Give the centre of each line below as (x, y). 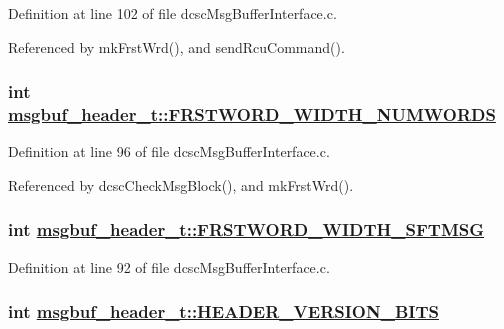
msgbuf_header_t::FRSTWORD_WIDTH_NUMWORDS (252, 114)
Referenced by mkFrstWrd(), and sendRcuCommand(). (176, 46)
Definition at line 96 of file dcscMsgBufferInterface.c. (169, 151)
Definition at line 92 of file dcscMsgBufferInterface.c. (169, 266)
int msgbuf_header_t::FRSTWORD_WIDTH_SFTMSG (246, 229)
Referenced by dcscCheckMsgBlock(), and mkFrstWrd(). (181, 184)
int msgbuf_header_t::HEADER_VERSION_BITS (223, 311)
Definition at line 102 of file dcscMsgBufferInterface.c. (172, 13)
